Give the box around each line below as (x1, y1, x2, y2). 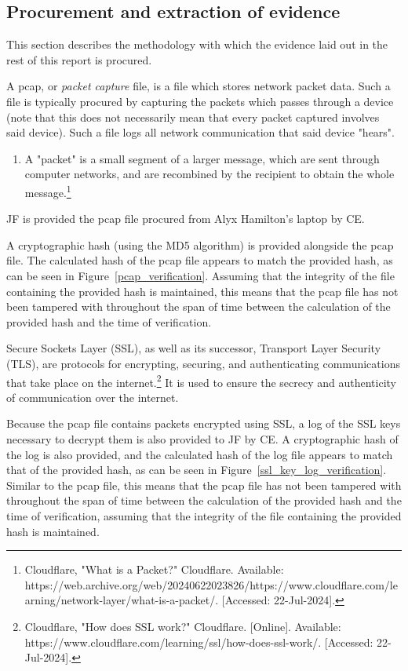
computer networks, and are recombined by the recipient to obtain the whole (24, 166, 395, 182)
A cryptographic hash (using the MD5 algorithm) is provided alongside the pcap (6, 236, 394, 253)
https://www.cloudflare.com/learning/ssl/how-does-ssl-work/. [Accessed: (24, 633, 373, 650)
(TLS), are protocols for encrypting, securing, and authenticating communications (6, 355, 400, 371)
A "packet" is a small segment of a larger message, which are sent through (24, 150, 380, 166)
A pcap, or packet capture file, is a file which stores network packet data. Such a (6, 78, 391, 94)
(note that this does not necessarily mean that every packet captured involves (6, 108, 380, 125)
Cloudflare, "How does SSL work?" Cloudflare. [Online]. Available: (24, 618, 341, 634)
